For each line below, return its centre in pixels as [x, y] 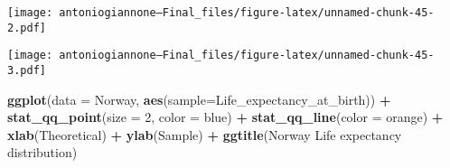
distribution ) [42, 152]
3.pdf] [27, 70]
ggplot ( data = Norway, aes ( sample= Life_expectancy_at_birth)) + [199, 99]
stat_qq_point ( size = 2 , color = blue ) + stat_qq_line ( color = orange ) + [225, 117]
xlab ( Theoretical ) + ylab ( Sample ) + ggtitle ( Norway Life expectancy [205, 134]
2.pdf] [27, 28]
